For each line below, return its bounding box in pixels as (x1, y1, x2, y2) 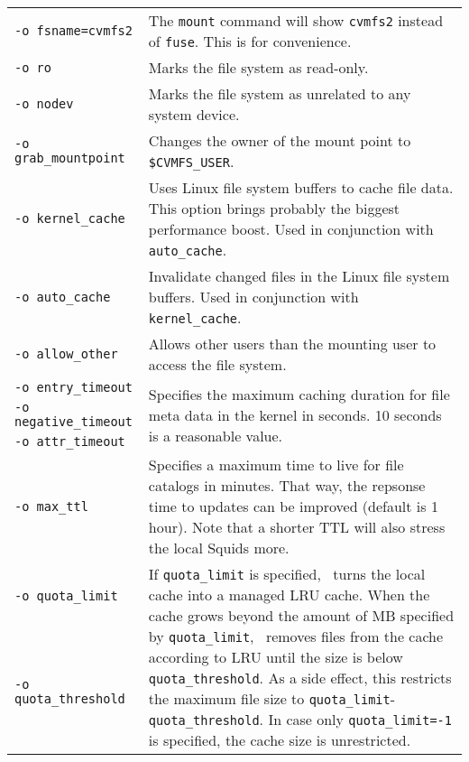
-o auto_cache (14, 289, 111, 304)
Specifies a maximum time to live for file (148, 454, 404, 475)
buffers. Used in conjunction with (148, 286, 359, 307)
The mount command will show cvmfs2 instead (148, 10, 444, 31)
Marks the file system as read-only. (148, 57, 369, 78)
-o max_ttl (14, 498, 88, 514)
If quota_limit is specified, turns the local (148, 563, 426, 584)
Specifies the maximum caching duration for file (148, 383, 450, 404)
